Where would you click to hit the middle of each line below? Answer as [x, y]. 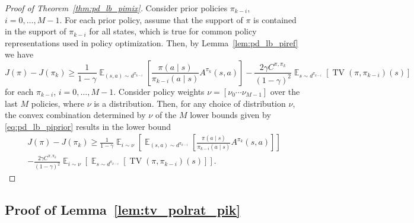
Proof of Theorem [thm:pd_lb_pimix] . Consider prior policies [116, 8]
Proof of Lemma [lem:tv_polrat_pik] [123, 210]
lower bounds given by [230, 115]
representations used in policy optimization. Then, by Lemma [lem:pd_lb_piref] [152, 42]
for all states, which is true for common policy [173, 31]
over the [285, 91]
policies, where [58, 103]
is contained [275, 19]
